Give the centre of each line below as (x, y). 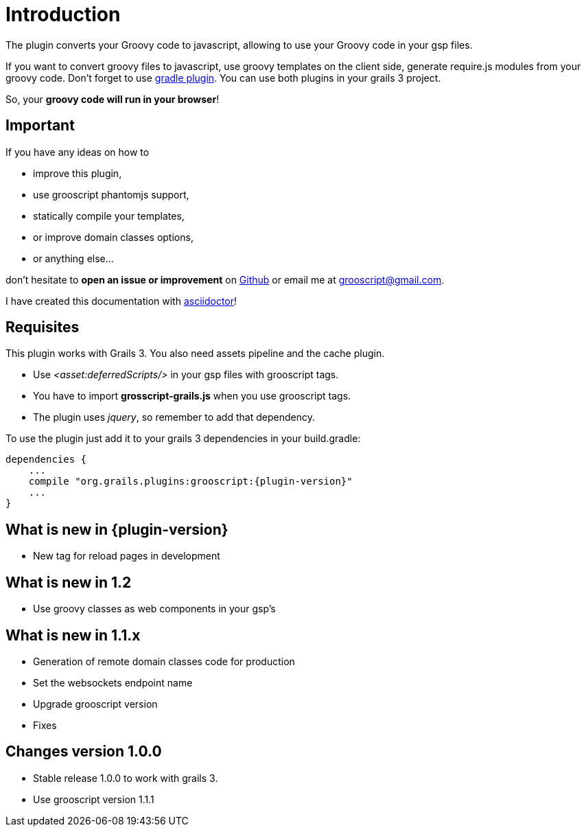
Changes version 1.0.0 (84, 752)
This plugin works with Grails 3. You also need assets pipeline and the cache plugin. (195, 354)
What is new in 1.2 (69, 582)
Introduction (63, 14)
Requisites (43, 327)
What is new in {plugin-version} (117, 529)
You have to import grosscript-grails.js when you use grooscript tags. (192, 396)
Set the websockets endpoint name (113, 682)
